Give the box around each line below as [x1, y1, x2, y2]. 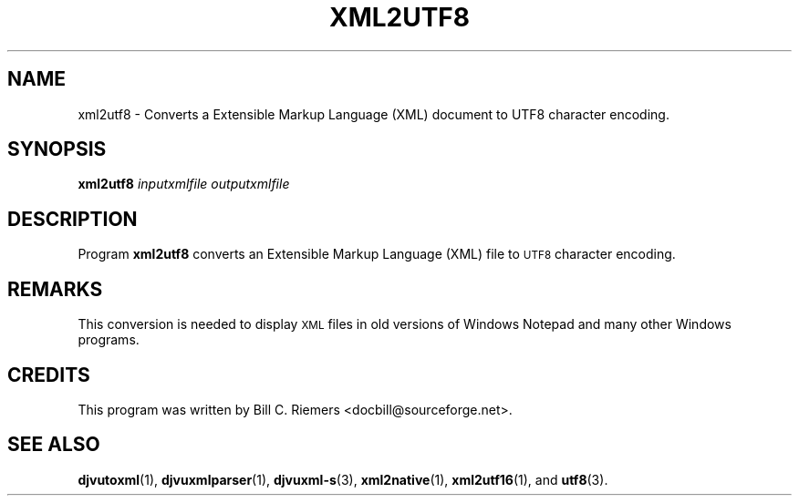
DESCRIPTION [7, 207, 138, 231]
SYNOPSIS [7, 138, 107, 161]
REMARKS [7, 277, 103, 301]
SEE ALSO [7, 433, 100, 457]
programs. [78, 332, 140, 348]
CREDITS [7, 363, 90, 386]
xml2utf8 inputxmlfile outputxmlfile [78, 176, 290, 192]
